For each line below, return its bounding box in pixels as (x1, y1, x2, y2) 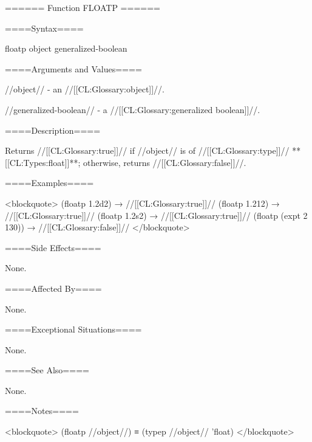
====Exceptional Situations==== (5, 323, 142, 336)
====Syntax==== (5, 21, 84, 34)
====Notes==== (5, 404, 79, 417)
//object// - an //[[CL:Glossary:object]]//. (5, 83, 165, 95)
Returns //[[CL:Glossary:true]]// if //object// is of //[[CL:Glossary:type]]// (5, 144, 290, 157)
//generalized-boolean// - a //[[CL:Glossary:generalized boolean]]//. (5, 103, 260, 116)
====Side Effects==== (5, 241, 101, 254)
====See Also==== (5, 364, 89, 376)
